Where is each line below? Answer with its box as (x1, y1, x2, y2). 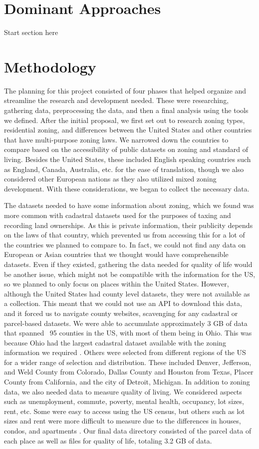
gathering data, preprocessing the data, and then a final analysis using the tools (4, 105, 249, 115)
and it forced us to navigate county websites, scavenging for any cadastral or (4, 307, 238, 318)
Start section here (4, 27, 58, 37)
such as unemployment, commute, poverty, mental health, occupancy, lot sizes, (4, 396, 244, 406)
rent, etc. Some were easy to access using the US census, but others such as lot (4, 405, 245, 416)
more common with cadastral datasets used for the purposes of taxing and (4, 209, 231, 220)
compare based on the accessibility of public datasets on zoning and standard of (4, 144, 248, 154)
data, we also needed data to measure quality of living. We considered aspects (4, 386, 242, 396)
